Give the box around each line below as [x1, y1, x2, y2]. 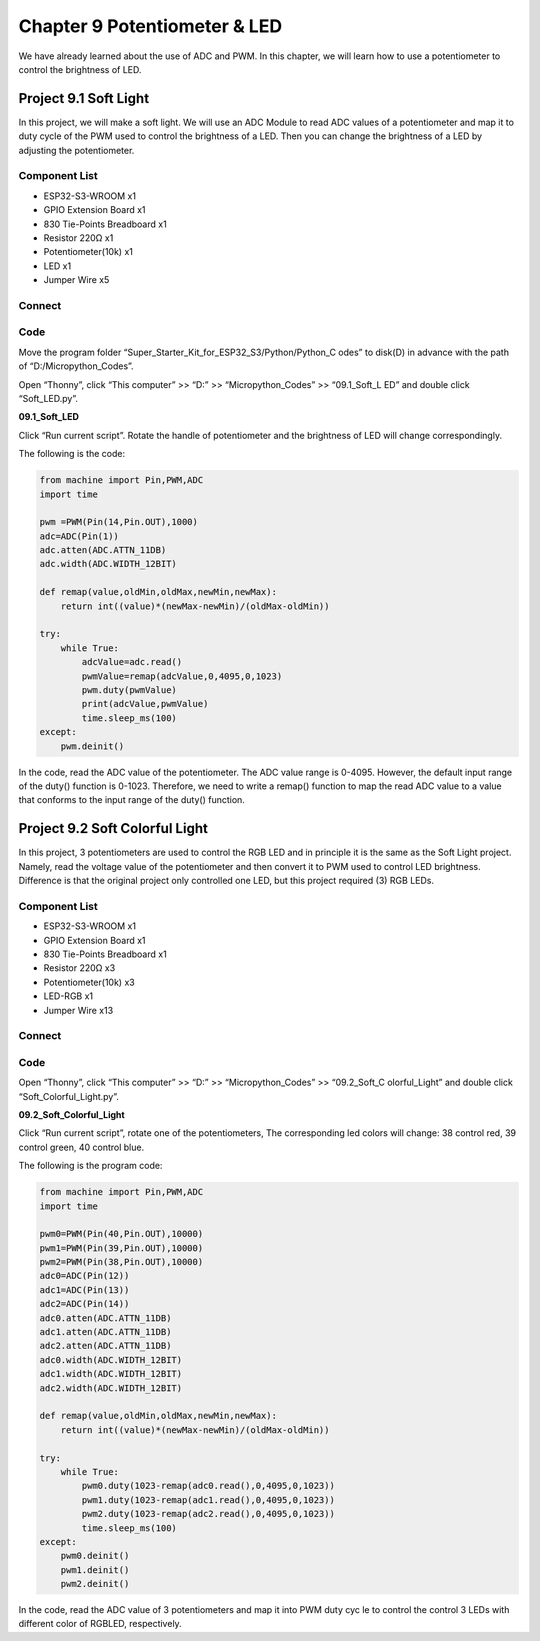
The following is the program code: [18, 1160, 163, 1172]
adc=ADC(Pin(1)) [39, 530, 120, 542]
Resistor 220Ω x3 [43, 962, 116, 974]
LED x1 [43, 260, 72, 272]
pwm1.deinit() [60, 1564, 130, 1575]
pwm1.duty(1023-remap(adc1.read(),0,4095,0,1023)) [81, 1494, 335, 1505]
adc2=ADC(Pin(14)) [39, 1298, 130, 1310]
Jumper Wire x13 [43, 1004, 114, 1016]
